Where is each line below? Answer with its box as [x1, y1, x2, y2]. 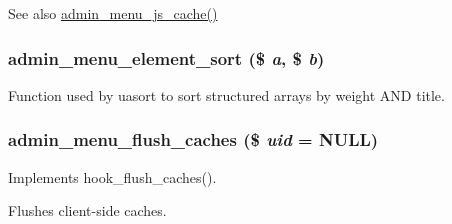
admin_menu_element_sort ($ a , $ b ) [8, 45, 325, 70]
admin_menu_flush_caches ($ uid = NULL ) [8, 127, 379, 152]
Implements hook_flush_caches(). [8, 166, 217, 187]
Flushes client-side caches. [8, 200, 167, 221]
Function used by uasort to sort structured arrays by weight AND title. [8, 84, 445, 105]
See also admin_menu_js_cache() [8, 3, 218, 23]
